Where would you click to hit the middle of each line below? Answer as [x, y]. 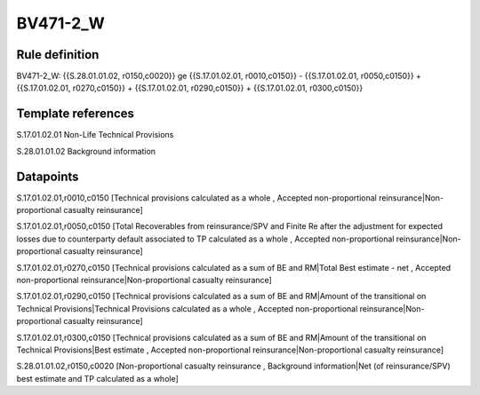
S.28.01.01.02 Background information [86, 151]
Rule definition [58, 55]
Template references [76, 114]
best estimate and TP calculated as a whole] [98, 378]
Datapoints [48, 176]
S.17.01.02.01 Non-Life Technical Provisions [95, 135]
